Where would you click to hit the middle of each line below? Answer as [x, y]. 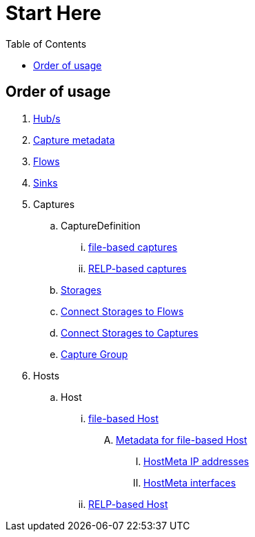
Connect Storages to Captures [130, 332]
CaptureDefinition [101, 225]
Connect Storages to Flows [122, 311]
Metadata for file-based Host [182, 440]
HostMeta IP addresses [196, 461]
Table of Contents [46, 44]
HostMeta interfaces [190, 482]
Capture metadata [74, 140]
